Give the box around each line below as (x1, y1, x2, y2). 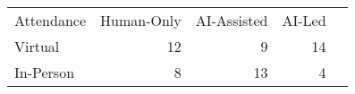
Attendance (14, 10, 87, 30)
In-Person (14, 62, 75, 82)
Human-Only (100, 10, 182, 30)
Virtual (14, 36, 60, 56)
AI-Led (282, 10, 326, 30)
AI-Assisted (195, 10, 268, 30)
